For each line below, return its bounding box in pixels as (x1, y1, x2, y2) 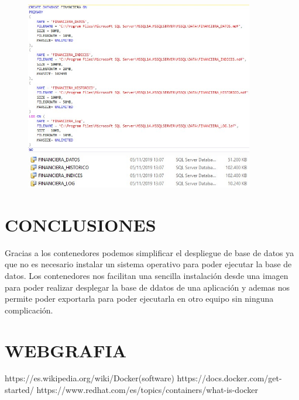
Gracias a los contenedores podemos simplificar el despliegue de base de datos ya (5, 246, 294, 258)
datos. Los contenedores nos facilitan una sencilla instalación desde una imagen (5, 269, 288, 281)
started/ (5, 384, 34, 396)
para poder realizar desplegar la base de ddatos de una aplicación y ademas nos (5, 281, 290, 293)
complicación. (5, 304, 53, 316)
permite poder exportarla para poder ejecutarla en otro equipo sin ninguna (5, 292, 274, 305)
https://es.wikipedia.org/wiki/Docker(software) (5, 372, 174, 384)
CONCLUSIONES (5, 212, 156, 236)
